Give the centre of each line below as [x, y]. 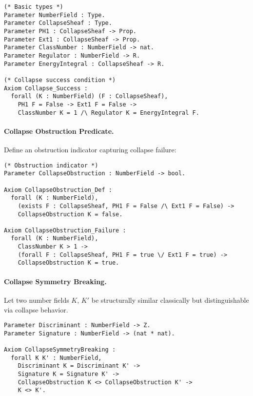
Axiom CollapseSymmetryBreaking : [60, 350]
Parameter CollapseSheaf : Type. [58, 23]
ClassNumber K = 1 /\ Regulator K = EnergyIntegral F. [108, 113]
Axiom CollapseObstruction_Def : [58, 190]
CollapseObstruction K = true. [68, 263]
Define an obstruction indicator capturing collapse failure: [90, 149]
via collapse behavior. [36, 309]
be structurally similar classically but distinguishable [170, 300]
